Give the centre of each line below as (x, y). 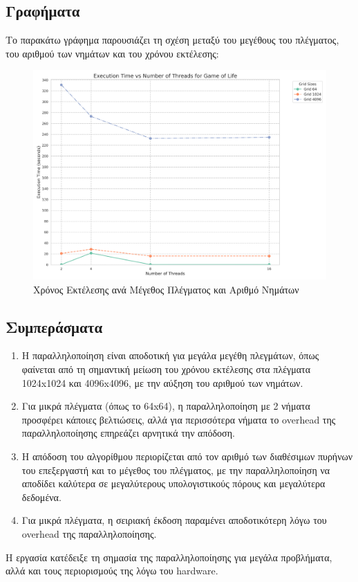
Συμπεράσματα (54, 326)
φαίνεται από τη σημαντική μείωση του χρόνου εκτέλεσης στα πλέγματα (166, 369)
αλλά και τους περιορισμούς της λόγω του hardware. (112, 571)
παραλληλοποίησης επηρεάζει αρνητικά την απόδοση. (128, 433)
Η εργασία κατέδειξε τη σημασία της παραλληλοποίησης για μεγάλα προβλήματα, (169, 557)
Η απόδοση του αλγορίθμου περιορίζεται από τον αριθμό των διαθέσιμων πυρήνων (187, 456)
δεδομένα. (41, 497)
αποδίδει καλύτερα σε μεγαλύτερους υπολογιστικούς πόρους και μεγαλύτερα (173, 483)
